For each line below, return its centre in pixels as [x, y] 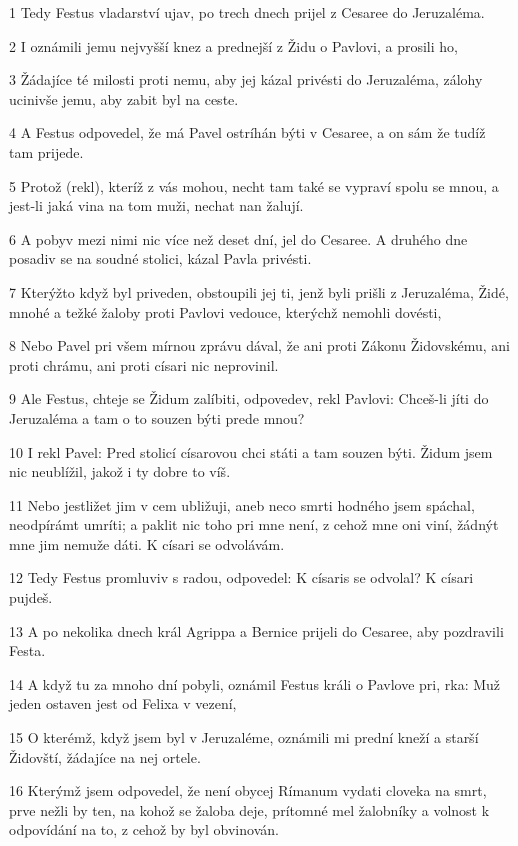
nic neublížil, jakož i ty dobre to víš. [120, 471]
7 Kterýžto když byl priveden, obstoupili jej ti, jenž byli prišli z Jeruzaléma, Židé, [259, 291]
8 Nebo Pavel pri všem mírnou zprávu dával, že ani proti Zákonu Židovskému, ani [260, 345]
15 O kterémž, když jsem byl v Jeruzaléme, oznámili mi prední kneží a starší [244, 737]
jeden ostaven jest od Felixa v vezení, [123, 703]
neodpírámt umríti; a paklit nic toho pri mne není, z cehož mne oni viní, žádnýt [254, 524]
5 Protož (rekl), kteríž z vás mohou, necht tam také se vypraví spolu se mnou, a [254, 185]
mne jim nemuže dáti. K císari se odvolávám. [147, 543]
